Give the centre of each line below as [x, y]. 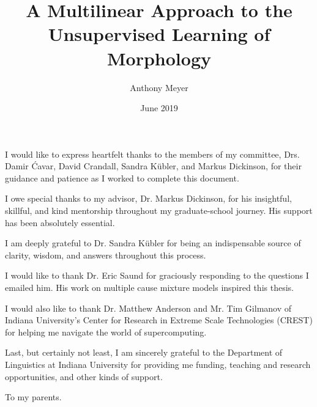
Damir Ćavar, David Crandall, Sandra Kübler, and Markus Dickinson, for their [153, 166]
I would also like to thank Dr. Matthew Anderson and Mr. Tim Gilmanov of [148, 308]
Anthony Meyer [159, 87]
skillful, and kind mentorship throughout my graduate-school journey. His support [159, 211]
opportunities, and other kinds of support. [84, 376]
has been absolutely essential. [60, 222]
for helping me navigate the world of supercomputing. [106, 332]
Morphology [159, 58]
